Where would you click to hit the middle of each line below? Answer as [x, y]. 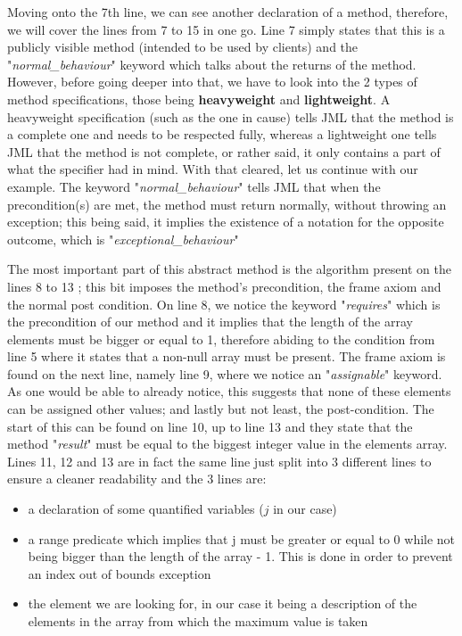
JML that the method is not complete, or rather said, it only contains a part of [224, 151]
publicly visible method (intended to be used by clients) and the [183, 47]
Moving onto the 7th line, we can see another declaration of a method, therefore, [228, 12]
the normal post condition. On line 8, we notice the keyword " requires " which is [224, 304]
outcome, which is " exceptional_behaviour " [123, 239]
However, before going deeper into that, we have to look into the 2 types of [212, 82]
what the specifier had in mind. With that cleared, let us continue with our [213, 169]
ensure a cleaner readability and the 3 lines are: [137, 479]
